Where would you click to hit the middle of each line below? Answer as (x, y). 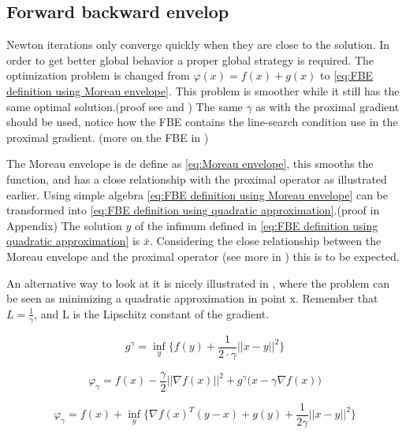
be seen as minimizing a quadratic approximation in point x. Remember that (192, 298)
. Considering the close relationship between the (266, 241)
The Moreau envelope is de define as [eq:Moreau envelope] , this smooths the (190, 164)
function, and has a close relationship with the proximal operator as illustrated (197, 178)
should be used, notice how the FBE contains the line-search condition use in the (202, 122)
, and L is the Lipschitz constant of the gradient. (152, 313)
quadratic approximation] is (73, 241)
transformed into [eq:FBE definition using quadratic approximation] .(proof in (193, 210)
